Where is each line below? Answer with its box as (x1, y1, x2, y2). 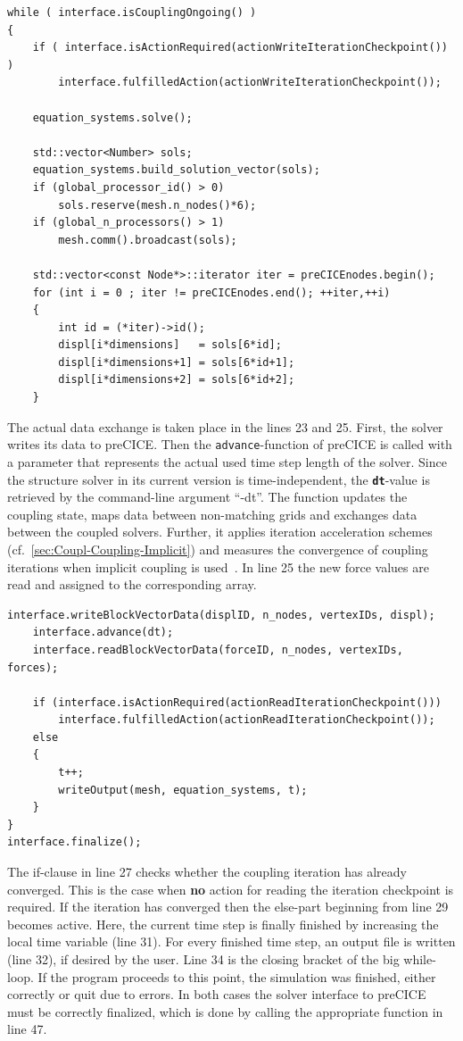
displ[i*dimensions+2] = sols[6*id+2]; (58, 373, 295, 387)
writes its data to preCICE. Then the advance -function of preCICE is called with (7, 435, 452, 454)
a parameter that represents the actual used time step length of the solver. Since (7, 452, 447, 471)
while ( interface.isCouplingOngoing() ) (7, 6, 257, 19)
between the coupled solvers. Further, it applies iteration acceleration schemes (7, 522, 433, 541)
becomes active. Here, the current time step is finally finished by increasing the (7, 914, 439, 933)
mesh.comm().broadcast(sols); (58, 233, 237, 246)
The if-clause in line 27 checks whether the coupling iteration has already (7, 862, 407, 881)
